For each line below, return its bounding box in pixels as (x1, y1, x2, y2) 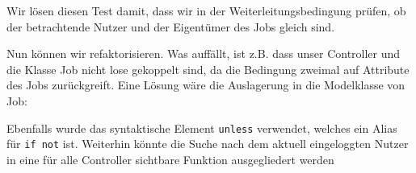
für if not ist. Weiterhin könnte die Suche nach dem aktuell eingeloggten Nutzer (6, 135, 409, 152)
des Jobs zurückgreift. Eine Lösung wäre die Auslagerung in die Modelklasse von (6, 76, 405, 93)
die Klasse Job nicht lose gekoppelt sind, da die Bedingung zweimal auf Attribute (6, 60, 410, 77)
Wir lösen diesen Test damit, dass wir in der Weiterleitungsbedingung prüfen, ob (6, 2, 406, 19)
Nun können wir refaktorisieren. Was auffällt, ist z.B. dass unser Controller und (6, 45, 401, 62)
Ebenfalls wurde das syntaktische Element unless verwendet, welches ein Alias (6, 119, 397, 136)
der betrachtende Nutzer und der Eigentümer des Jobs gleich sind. (6, 18, 335, 35)
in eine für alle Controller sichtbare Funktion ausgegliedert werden (6, 150, 334, 167)
